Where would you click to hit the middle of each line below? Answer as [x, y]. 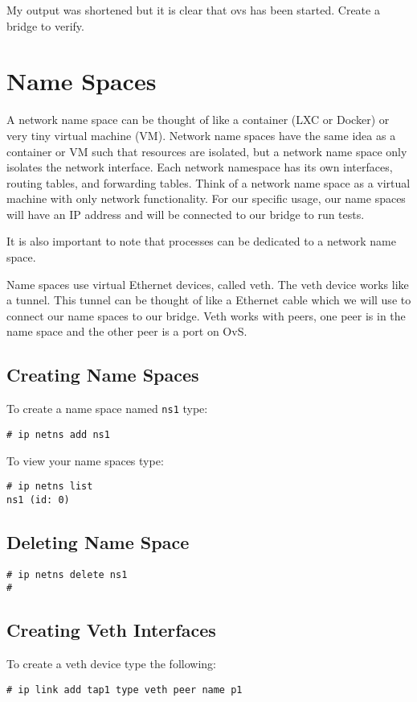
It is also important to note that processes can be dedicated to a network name [202, 241]
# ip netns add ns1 [58, 434]
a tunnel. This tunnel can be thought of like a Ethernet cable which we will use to [209, 300]
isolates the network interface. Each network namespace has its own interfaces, [200, 167]
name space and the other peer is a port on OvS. [127, 331]
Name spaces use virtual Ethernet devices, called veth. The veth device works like [208, 284]
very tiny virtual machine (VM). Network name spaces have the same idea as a [201, 135]
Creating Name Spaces [103, 375]
